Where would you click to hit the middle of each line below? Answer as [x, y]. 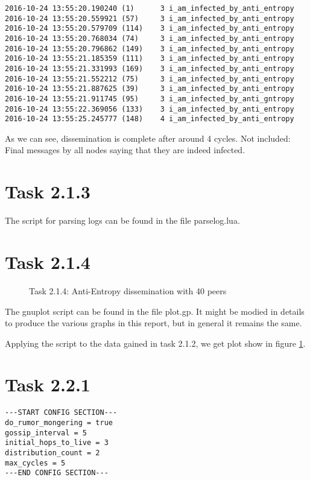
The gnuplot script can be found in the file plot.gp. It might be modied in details [155, 311]
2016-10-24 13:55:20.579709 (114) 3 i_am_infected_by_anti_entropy [150, 29]
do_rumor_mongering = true [59, 423]
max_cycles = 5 [35, 463]
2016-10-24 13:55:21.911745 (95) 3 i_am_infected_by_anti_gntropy [150, 99]
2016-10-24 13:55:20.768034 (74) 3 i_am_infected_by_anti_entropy [150, 38]
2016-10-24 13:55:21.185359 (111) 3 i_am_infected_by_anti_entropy [150, 59]
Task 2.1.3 [48, 191]
